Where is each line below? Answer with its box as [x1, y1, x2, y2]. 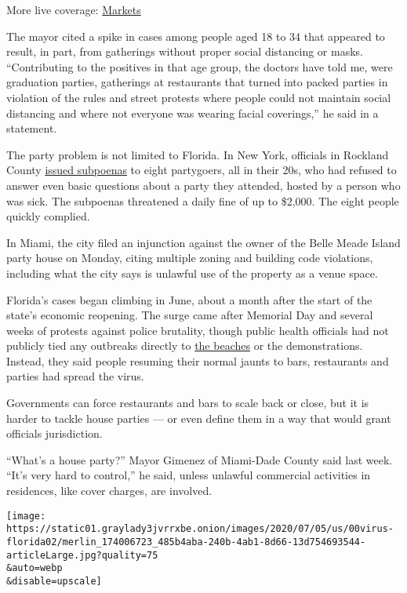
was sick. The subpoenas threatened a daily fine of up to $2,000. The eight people [6, 192, 399, 209]
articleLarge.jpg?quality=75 [6, 549, 158, 561]
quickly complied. [6, 208, 90, 224]
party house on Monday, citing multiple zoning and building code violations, [6, 249, 373, 266]
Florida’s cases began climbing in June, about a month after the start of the [6, 291, 372, 307]
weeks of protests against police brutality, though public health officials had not [6, 322, 389, 338]
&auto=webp [6, 562, 63, 574]
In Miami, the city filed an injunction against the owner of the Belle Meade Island [6, 234, 401, 250]
